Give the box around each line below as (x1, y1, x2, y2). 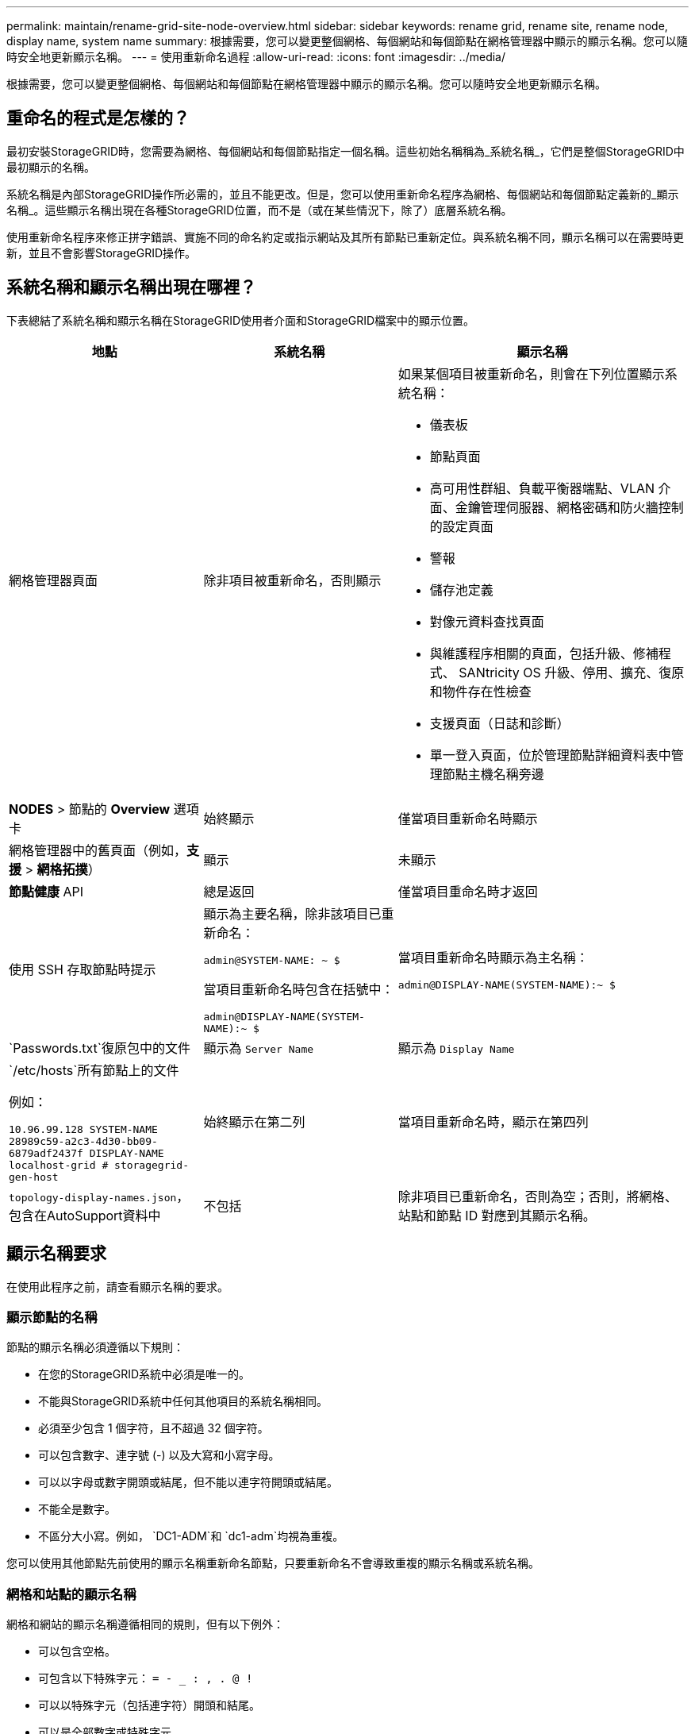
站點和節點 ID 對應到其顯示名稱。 (397, 1207, 596, 1223)
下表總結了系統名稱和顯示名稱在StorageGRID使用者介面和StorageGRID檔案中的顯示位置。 (6, 313, 475, 327)
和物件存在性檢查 (429, 683, 532, 699)
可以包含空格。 (38, 1644, 116, 1659)
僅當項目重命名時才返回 (397, 883, 538, 900)
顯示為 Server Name (203, 1039, 314, 1056)
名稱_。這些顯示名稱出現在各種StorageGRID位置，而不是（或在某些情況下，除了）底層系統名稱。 (6, 202, 513, 217)
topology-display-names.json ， (9, 1188, 190, 1204)
